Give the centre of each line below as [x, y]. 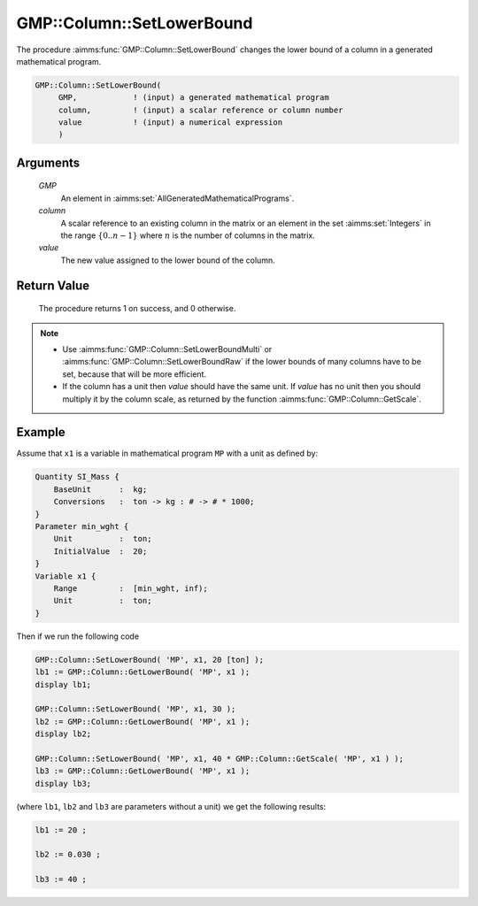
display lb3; [63, 783]
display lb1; [63, 684]
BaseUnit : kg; [100, 489]
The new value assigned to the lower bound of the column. [168, 260]
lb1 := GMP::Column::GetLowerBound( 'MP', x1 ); [143, 672]
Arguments [48, 162]
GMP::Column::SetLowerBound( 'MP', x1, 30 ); [135, 709]
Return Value [53, 285]
